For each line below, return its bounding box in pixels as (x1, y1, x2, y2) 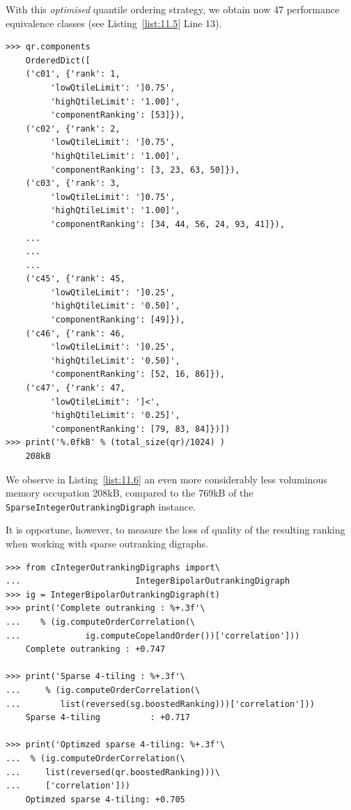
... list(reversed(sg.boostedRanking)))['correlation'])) (6, 699, 315, 709)
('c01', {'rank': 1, (25, 69, 120, 79)
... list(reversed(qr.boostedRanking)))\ (6, 767, 220, 777)
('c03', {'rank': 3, (25, 178, 120, 189)
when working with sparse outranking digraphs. (6, 536, 208, 551)
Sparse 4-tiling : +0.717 (25, 712, 190, 723)
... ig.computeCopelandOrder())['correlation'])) (6, 630, 300, 641)
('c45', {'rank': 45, (25, 274, 125, 284)
